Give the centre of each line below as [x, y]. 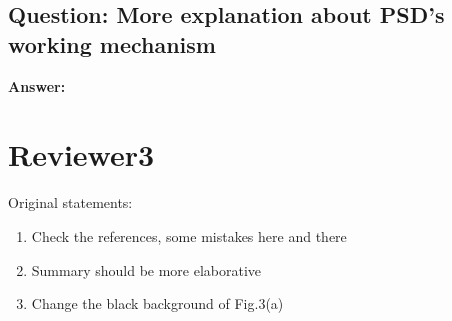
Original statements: [70, 202]
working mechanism [112, 43]
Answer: [37, 85]
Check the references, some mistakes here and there [189, 235]
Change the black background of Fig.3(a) [157, 303]
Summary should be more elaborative [146, 269]
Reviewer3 [81, 154]
